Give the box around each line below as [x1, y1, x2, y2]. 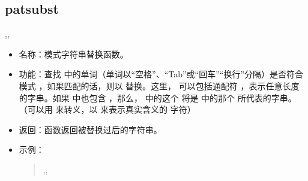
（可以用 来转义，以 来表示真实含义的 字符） [19, 103, 196, 116]
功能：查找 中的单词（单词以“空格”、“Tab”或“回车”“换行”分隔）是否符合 [19, 68, 304, 80]
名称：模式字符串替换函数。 [19, 47, 128, 60]
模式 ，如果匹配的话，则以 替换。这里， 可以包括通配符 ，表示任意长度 [19, 79, 300, 92]
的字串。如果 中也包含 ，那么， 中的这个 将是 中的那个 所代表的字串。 [19, 91, 297, 104]
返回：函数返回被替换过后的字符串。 [19, 123, 162, 135]
